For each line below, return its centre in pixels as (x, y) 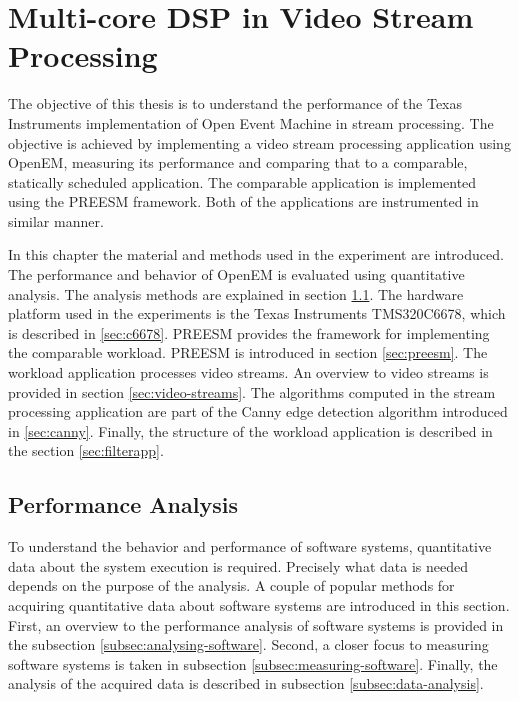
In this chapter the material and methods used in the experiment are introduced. (256, 254)
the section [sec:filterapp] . (86, 450)
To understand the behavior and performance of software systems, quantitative (250, 546)
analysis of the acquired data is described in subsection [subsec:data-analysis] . (246, 683)
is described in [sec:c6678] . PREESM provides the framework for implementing (249, 332)
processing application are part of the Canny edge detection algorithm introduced (258, 411)
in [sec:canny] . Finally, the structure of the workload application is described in (250, 430)
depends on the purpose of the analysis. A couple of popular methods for (231, 585)
